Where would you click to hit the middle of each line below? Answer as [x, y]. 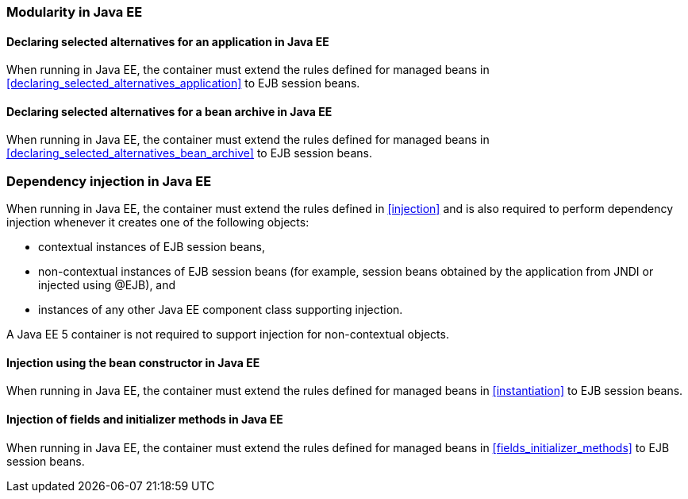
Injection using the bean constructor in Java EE [133, 362]
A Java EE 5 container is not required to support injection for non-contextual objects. [228, 335]
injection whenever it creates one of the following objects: [158, 222]
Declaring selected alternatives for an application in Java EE [168, 41]
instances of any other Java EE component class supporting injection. [221, 310]
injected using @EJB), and [107, 285]
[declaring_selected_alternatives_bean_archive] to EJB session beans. [189, 153]
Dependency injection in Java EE [109, 181]
